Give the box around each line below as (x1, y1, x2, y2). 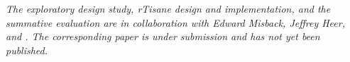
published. (6, 42, 48, 57)
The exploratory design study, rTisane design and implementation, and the (6, 1, 331, 15)
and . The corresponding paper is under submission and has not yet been (6, 29, 320, 44)
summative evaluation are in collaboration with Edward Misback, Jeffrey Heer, (6, 15, 345, 30)
